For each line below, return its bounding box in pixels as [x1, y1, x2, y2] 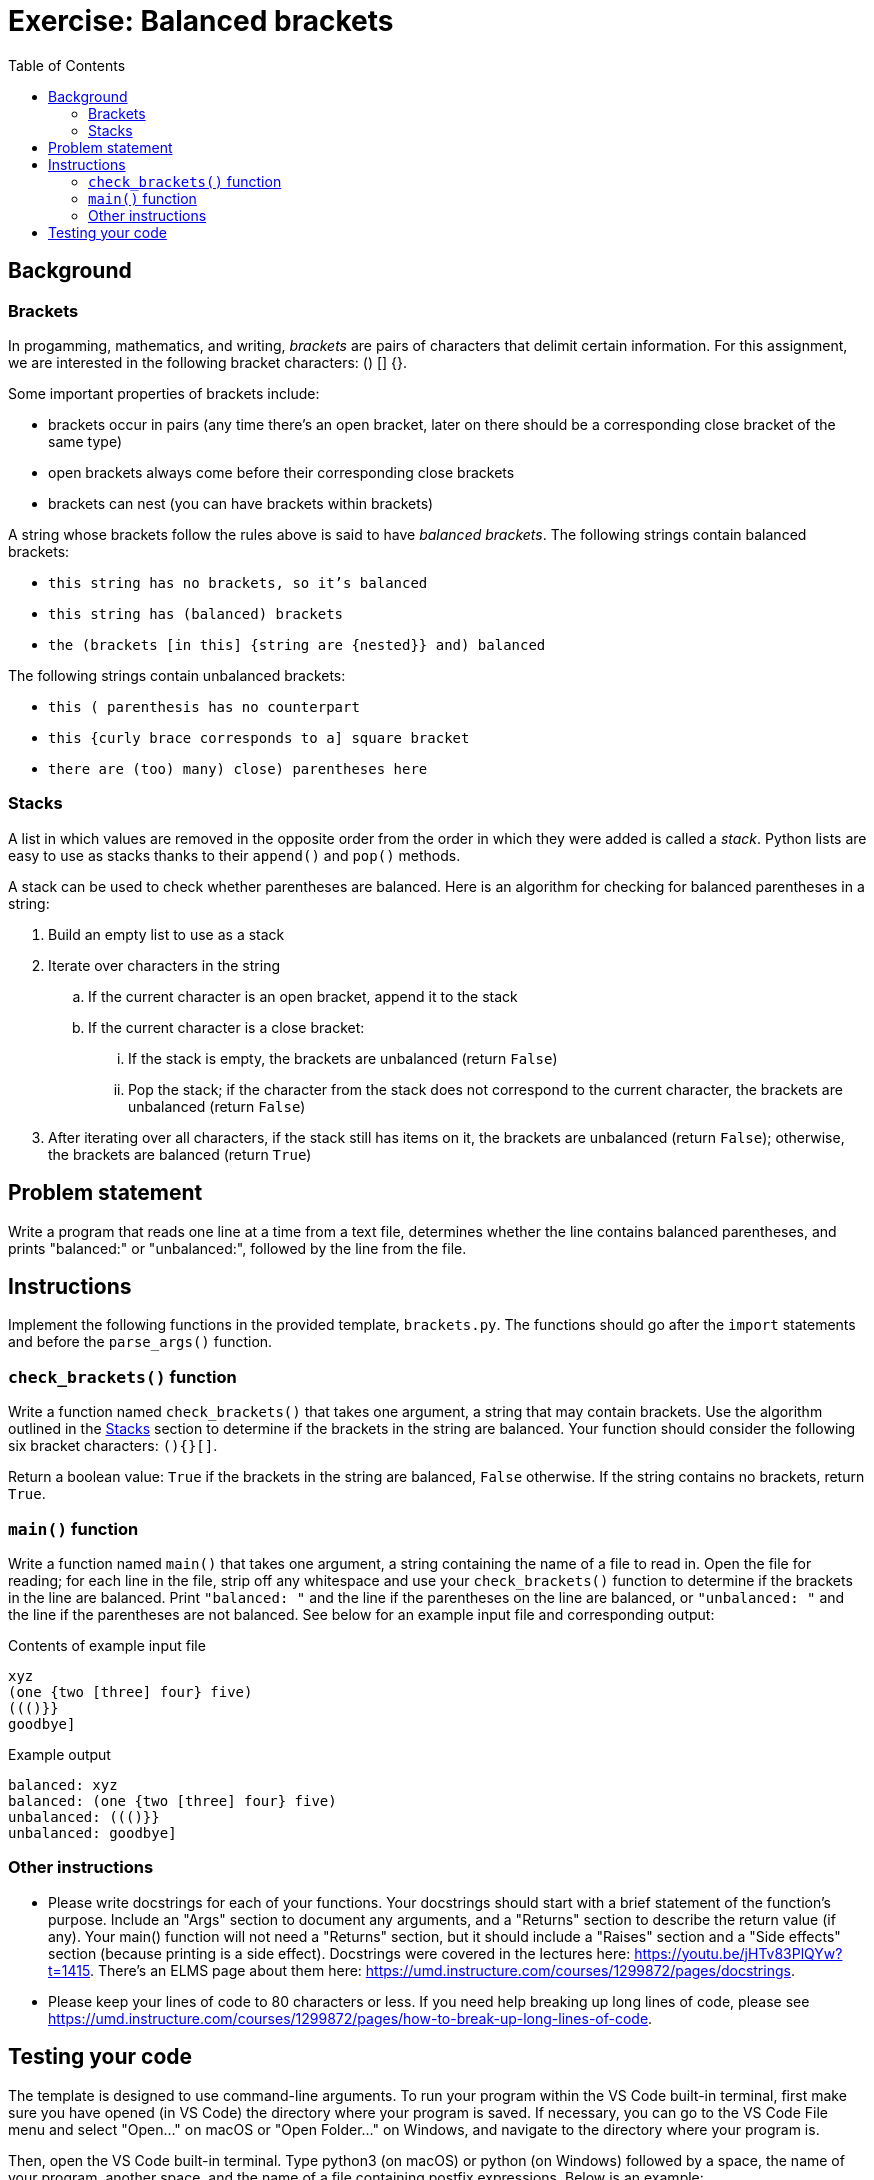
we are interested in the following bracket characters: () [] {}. [8, 353, 408, 371]
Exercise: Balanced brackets [8, 4, 394, 38]
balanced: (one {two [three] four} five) [8, 1792, 337, 1809]
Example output [8, 1745, 111, 1763]
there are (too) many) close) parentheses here [48, 760, 428, 777]
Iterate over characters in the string [48, 956, 280, 974]
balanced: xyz [8, 1776, 118, 1793]
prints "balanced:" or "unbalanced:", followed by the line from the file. [8, 1239, 467, 1257]
